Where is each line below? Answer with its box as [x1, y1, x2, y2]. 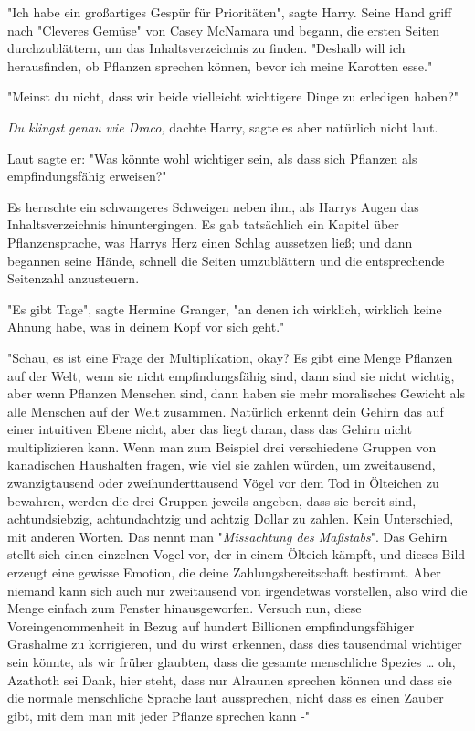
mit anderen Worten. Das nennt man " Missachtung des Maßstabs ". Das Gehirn [7, 526, 448, 546]
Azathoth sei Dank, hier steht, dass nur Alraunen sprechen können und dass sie [7, 670, 452, 689]
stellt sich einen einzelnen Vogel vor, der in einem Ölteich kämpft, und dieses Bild [7, 545, 466, 564]
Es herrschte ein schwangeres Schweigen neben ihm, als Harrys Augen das [7, 196, 419, 216]
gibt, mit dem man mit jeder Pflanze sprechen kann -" [7, 705, 311, 725]
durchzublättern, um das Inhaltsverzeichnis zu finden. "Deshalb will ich [7, 38, 406, 58]
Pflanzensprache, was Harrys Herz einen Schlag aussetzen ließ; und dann [7, 232, 413, 251]
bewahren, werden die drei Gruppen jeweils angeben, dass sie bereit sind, [7, 491, 417, 510]
